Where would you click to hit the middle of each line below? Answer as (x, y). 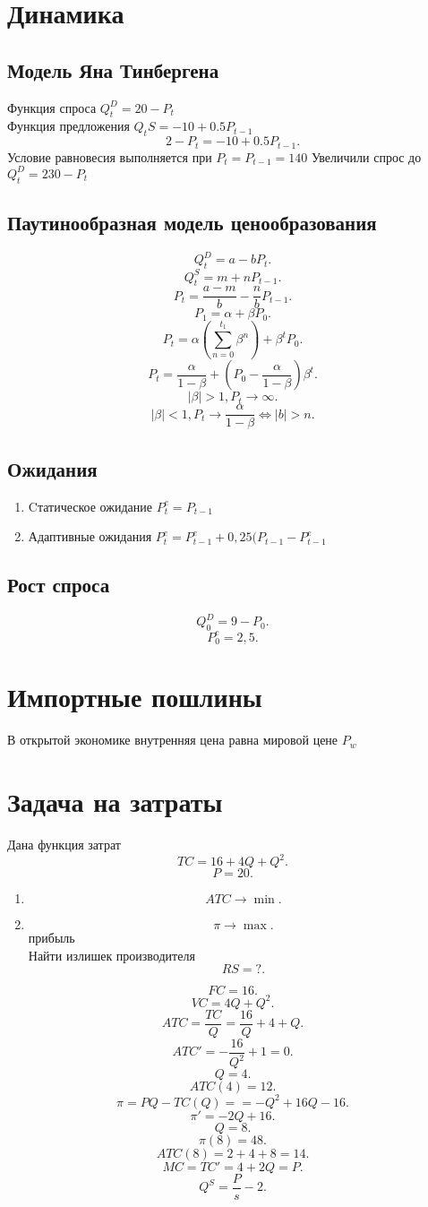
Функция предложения (68, 126)
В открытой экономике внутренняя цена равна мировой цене (173, 740)
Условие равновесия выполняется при (110, 156)
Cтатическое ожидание (90, 506)
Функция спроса (52, 107)
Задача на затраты (115, 802)
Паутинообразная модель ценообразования (192, 222)
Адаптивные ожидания (90, 536)
